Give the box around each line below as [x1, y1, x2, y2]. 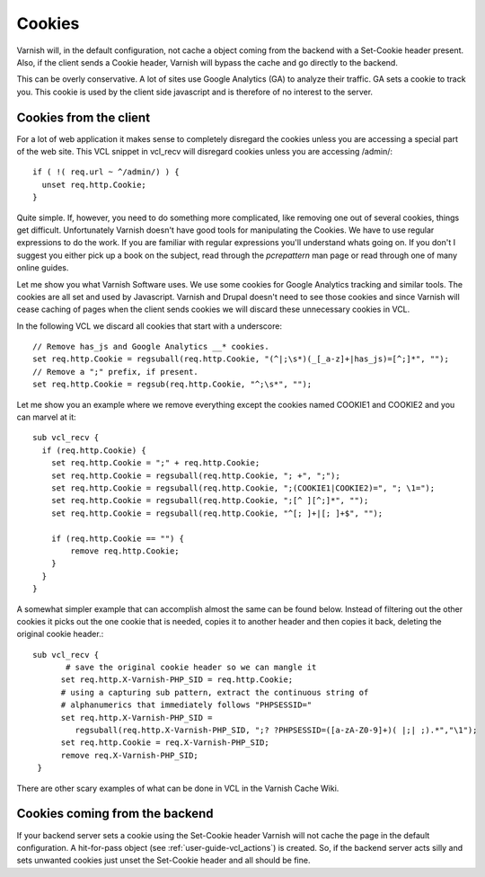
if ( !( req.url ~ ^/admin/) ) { [32, 167, 180, 177]
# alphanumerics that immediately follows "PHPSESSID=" [60, 700, 313, 710]
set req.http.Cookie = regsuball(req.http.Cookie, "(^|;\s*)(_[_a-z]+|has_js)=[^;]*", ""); [32, 354, 449, 364]
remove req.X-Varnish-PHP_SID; [60, 750, 199, 760]
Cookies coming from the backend [16, 806, 215, 821]
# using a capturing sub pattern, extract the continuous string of [60, 687, 369, 697]
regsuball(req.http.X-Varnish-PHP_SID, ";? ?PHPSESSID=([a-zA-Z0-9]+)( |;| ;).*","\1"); [75, 725, 478, 736]
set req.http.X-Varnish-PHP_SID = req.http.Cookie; [60, 675, 294, 685]
